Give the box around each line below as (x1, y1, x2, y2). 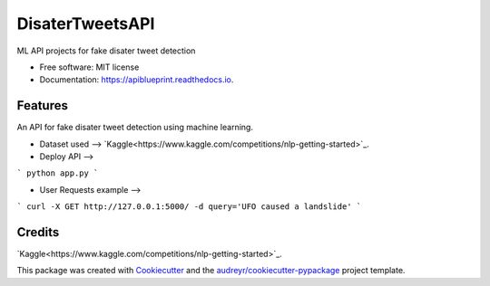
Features (16, 98, 68, 113)
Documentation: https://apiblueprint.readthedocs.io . (39, 74, 234, 85)
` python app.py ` (16, 168, 99, 178)
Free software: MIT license (39, 62, 140, 72)
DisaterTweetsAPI (16, 14, 155, 33)
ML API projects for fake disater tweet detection (16, 45, 196, 56)
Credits (16, 224, 60, 240)
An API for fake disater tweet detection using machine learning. (16, 122, 254, 133)
